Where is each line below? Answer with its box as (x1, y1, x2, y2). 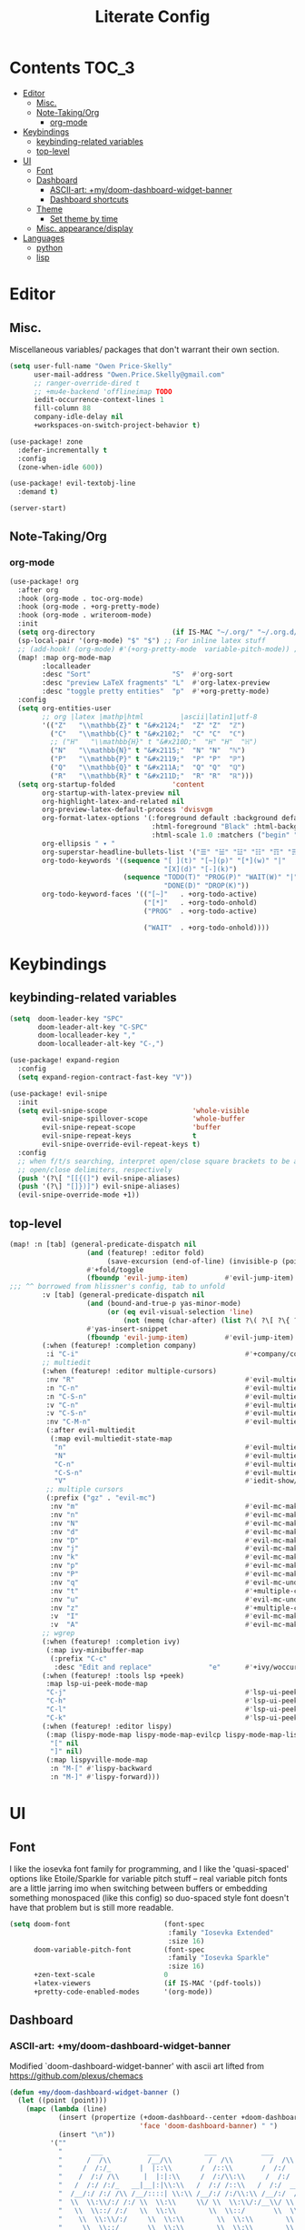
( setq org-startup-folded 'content (17, 779, 205, 789)
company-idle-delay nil (33, 412, 124, 422)
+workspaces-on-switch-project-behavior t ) (33, 421, 202, 430)
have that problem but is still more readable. (9, 1902, 174, 1913)
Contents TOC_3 (9, 57, 135, 78)
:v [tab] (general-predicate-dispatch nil (42, 1291, 205, 1300)
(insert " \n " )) (57, 2130, 116, 2139)
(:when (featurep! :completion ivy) (42, 1637, 181, 1647)
